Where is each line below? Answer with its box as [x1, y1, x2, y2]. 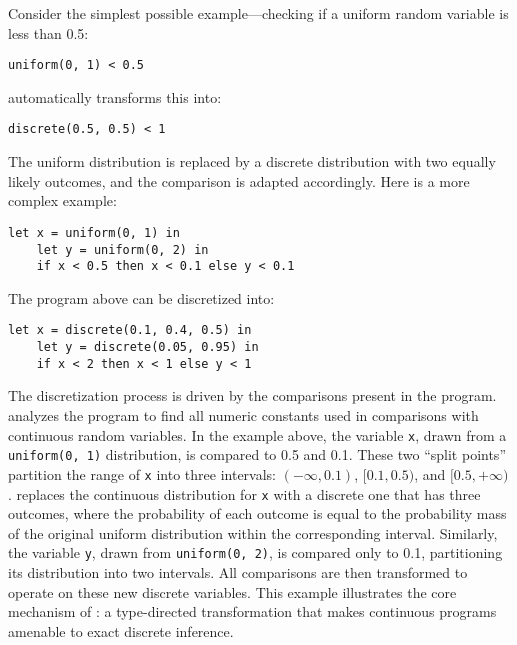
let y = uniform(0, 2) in [36, 242, 209, 257]
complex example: [8, 190, 117, 211]
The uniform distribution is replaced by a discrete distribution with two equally [8, 151, 496, 172]
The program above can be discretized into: [8, 287, 275, 308]
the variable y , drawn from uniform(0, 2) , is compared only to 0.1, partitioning [8, 542, 503, 563]
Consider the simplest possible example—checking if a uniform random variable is [8, 3, 509, 23]
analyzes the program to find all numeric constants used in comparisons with [8, 405, 479, 425]
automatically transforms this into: [8, 86, 222, 107]
